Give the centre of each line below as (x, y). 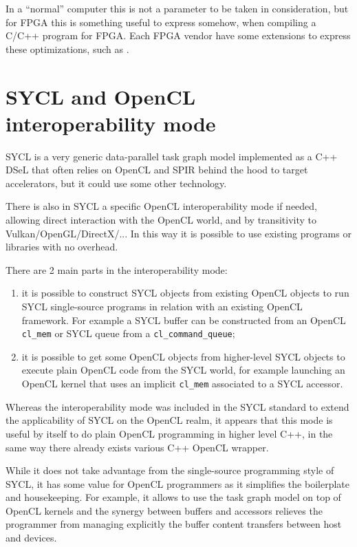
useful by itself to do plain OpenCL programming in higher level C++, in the (169, 433)
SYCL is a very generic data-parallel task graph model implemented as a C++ (172, 156)
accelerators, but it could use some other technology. (116, 183)
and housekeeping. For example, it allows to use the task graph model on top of (173, 497)
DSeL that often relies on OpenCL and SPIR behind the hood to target (157, 170)
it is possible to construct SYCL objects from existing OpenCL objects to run (185, 293)
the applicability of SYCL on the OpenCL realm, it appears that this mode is (169, 420)
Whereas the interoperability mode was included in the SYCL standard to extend (177, 406)
